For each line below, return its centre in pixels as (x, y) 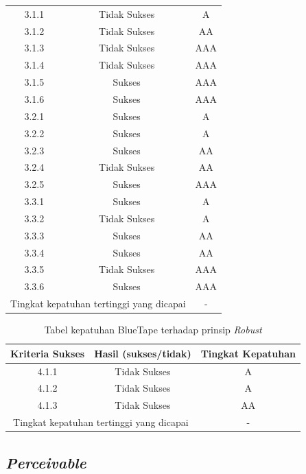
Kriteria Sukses (48, 353)
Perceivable (46, 462)
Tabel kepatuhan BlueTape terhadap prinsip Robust (153, 330)
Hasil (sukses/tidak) (143, 353)
